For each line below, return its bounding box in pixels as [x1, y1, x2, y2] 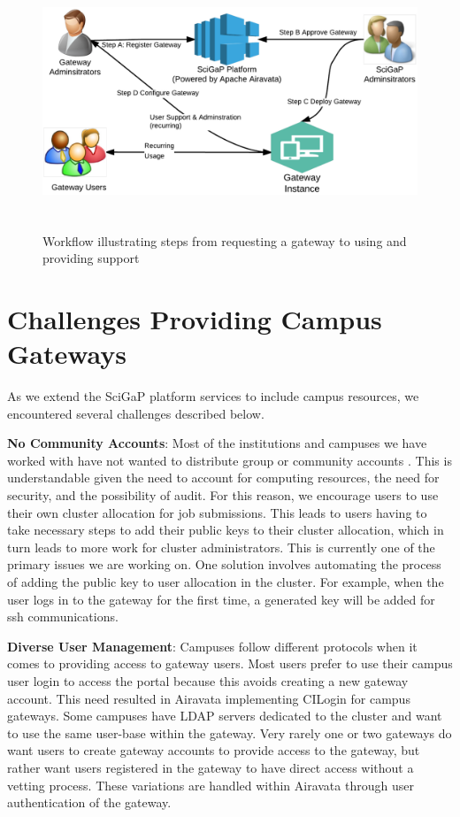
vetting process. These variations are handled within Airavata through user [7, 775, 414, 794]
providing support [42, 249, 140, 267]
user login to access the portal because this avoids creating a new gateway [7, 672, 409, 690]
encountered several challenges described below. [7, 404, 264, 422]
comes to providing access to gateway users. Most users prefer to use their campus [7, 654, 453, 673]
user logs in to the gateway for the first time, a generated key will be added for [7, 590, 435, 608]
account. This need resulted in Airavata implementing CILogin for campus [7, 689, 410, 707]
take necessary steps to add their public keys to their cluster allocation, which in [7, 520, 444, 539]
